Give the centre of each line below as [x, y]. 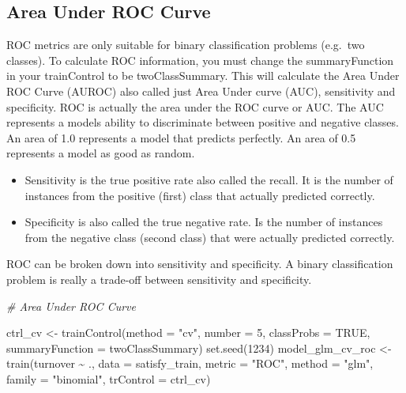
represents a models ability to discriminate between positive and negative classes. [203, 122]
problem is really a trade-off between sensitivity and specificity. [159, 279]
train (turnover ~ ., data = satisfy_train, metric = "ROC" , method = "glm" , [190, 363]
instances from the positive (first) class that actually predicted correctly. [200, 195]
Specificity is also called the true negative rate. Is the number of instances [204, 222]
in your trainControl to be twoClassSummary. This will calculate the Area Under [203, 76]
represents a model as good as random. [101, 153]
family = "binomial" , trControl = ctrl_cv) [109, 378]
